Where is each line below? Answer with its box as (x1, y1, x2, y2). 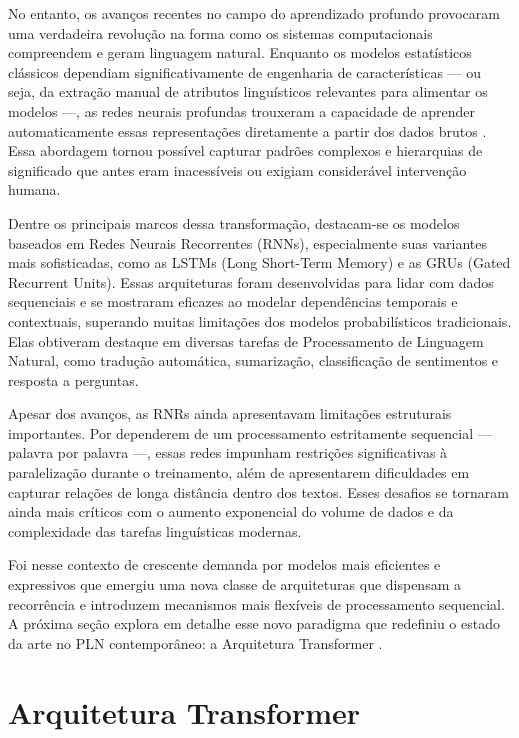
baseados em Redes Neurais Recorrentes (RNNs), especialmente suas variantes (8, 232, 487, 253)
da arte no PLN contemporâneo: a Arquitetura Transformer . (8, 632, 383, 653)
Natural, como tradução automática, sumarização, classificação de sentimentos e (8, 350, 499, 371)
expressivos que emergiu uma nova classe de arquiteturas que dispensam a (8, 574, 461, 595)
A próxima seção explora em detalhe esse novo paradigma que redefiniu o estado (8, 613, 500, 634)
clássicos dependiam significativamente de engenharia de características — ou (8, 61, 482, 82)
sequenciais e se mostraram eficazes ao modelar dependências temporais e (8, 291, 458, 312)
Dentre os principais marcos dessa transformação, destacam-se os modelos (8, 212, 460, 233)
